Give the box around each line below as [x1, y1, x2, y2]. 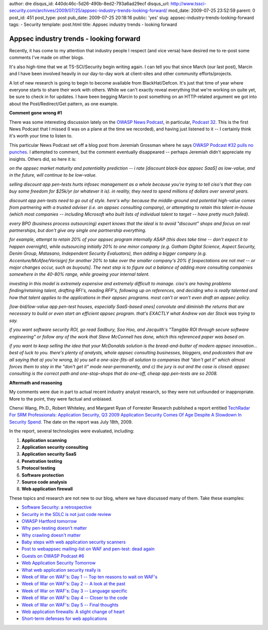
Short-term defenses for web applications [21, 616, 108, 622]
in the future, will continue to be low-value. [9, 172, 97, 178]
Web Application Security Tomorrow [21, 560, 96, 566]
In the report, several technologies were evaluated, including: [9, 428, 134, 434]
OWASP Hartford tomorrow [21, 518, 77, 524]
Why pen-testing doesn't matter [21, 525, 87, 531]
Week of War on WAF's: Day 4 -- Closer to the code [21, 595, 128, 601]
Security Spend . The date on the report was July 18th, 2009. [9, 419, 133, 425]
